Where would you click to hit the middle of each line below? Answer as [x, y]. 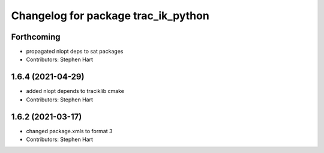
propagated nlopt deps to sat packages [75, 52]
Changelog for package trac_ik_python [110, 16]
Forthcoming [36, 37]
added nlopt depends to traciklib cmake [75, 91]
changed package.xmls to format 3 [69, 131]
